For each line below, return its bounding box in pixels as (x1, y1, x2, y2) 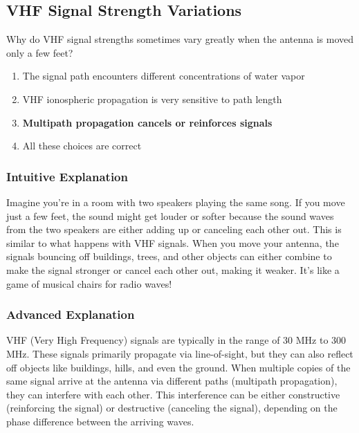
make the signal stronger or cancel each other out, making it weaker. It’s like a (6, 262, 340, 277)
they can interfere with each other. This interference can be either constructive (6, 387, 340, 401)
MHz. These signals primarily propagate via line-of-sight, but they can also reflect (6, 346, 353, 360)
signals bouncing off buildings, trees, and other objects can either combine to (6, 249, 332, 264)
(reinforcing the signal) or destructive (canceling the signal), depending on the (6, 400, 338, 415)
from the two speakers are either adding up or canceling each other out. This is (6, 222, 342, 237)
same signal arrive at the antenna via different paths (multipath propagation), (6, 374, 338, 388)
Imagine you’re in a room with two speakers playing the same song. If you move (6, 194, 345, 209)
